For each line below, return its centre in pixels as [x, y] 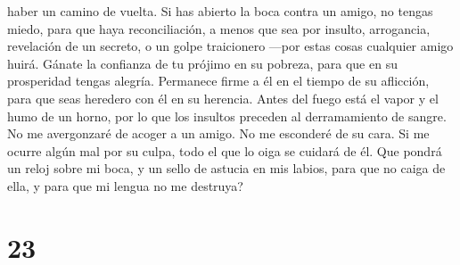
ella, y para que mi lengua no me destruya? [125, 185]
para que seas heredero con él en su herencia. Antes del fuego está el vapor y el [223, 98]
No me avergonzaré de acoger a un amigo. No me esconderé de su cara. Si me [218, 133]
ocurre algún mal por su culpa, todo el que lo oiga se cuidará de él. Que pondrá [225, 150]
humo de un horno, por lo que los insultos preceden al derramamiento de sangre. [227, 116]
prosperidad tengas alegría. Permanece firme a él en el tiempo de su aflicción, [218, 81]
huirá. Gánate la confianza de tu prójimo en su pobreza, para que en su [202, 63]
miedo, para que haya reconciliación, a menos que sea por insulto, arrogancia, [219, 28]
